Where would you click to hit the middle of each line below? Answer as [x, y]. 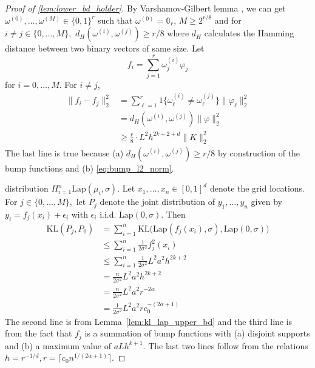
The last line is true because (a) [64, 152]
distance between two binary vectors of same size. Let [105, 48]
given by [266, 202]
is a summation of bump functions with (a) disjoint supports [197, 333]
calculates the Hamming [249, 33]
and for [228, 20]
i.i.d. [108, 214]
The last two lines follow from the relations [228, 345]
